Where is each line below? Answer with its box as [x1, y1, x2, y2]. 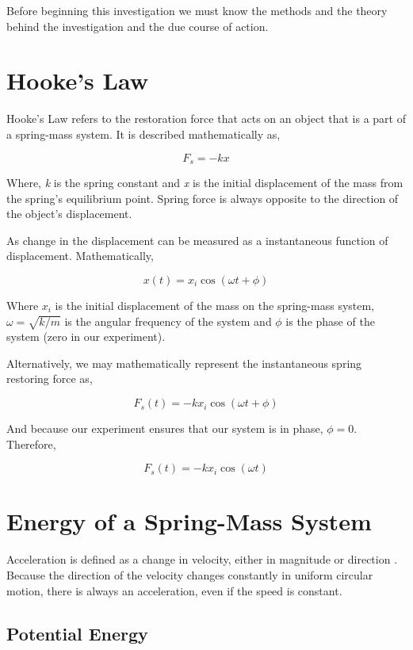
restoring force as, [6, 370, 93, 387]
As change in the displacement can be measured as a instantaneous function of [6, 231, 388, 248]
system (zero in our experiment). [6, 328, 166, 345]
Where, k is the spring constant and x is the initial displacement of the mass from [6, 174, 403, 190]
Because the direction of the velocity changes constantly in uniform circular [6, 566, 373, 583]
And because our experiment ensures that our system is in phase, [6, 420, 323, 437]
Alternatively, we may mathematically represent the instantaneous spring [6, 354, 362, 371]
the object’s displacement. [6, 205, 132, 222]
